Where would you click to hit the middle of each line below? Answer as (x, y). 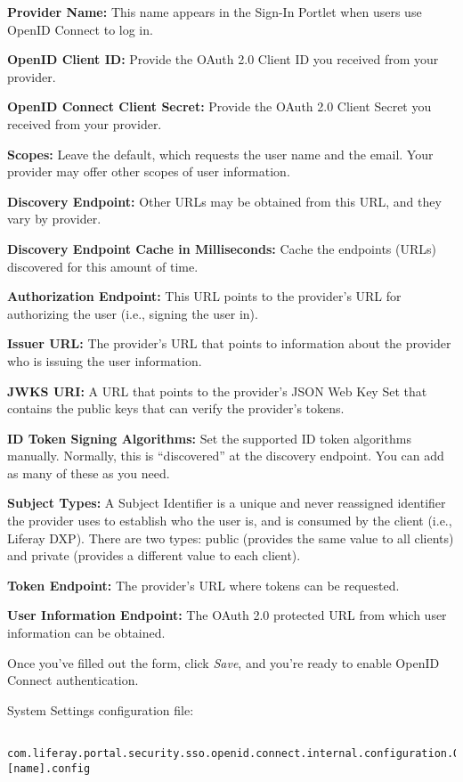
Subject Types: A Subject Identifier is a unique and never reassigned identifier (227, 503)
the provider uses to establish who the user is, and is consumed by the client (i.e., (230, 521)
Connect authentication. (73, 680)
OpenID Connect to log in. (80, 29)
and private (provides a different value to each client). (154, 555)
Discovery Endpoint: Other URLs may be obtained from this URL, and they (224, 201)
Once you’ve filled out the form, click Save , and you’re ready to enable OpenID (223, 662)
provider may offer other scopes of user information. (149, 171)
